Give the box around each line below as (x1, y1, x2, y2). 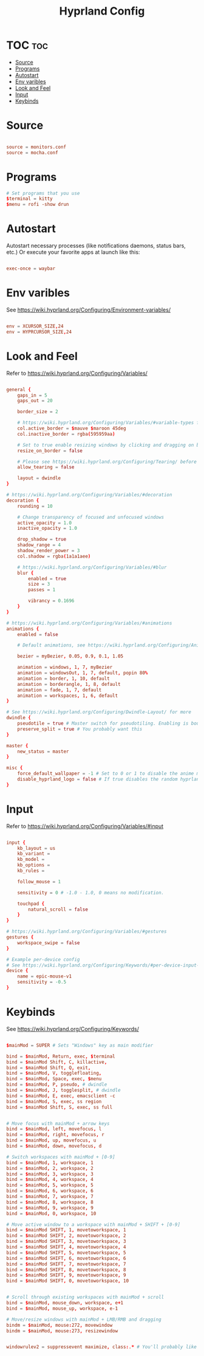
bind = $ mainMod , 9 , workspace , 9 (6, 1205, 94, 1211)
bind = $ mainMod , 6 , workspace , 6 (6, 1188, 94, 1194)
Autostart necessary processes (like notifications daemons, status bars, (6, 242, 186, 250)
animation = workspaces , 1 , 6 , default (17, 693, 118, 699)
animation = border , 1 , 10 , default (17, 676, 110, 682)
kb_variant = (17, 851, 50, 857)
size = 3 (28, 581, 50, 587)
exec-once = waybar (6, 265, 56, 272)
